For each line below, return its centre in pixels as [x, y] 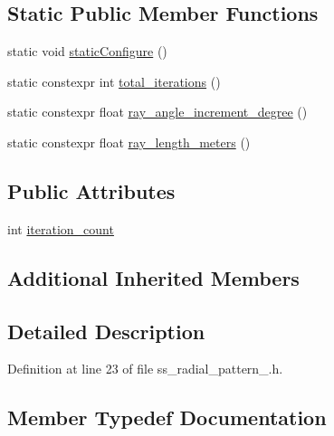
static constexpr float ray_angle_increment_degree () [157, 112]
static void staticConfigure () [87, 51]
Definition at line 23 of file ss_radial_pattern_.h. [145, 369]
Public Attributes [91, 190]
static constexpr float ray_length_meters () [129, 142]
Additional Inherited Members [153, 277]
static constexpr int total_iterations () [114, 81]
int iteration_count [61, 228]
